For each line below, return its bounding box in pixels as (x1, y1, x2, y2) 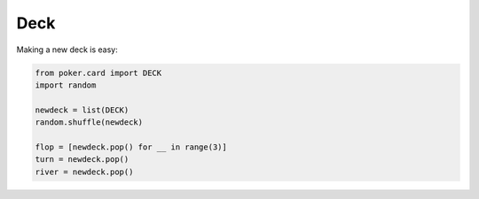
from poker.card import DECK (35, 67, 162, 78)
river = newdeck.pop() (35, 166, 134, 177)
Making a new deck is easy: (16, 44, 119, 55)
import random (35, 80, 97, 90)
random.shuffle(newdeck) (35, 118, 144, 127)
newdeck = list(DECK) (35, 104, 130, 115)
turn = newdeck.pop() (35, 155, 130, 165)
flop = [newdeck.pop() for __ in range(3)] (35, 142, 228, 152)
